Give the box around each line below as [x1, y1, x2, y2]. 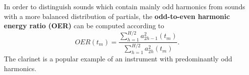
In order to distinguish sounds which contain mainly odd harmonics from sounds [4, 1, 246, 11]
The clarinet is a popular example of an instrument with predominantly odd [4, 54, 232, 64]
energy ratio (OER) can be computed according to [4, 20, 164, 31]
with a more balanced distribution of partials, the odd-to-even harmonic [4, 11, 230, 21]
